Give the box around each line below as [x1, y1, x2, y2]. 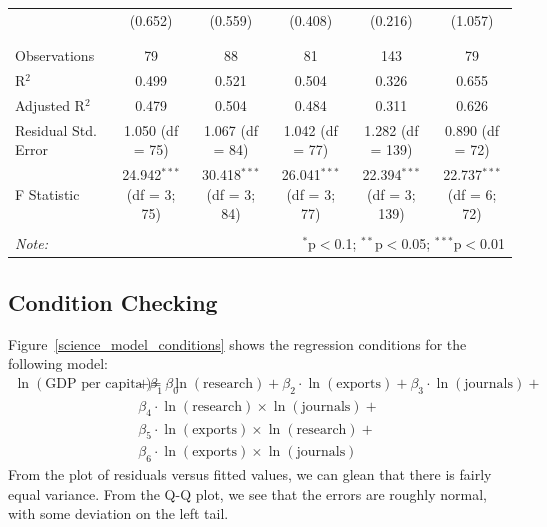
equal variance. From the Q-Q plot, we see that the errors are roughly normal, [8, 483, 487, 504]
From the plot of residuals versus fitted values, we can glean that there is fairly [8, 464, 492, 485]
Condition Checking [8, 286, 218, 317]
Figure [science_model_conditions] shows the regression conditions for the [8, 333, 467, 354]
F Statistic [15, 183, 80, 204]
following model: [8, 353, 108, 374]
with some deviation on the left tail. [8, 503, 229, 524]
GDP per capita [45, 376, 143, 391]
